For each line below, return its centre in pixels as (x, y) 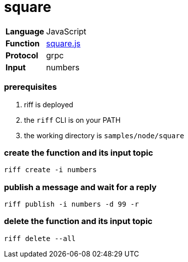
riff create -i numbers (50, 170)
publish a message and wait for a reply (80, 187)
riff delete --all (40, 238)
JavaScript (66, 31)
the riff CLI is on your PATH (72, 120)
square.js (63, 43)
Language (25, 31)
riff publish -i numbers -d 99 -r (71, 204)
